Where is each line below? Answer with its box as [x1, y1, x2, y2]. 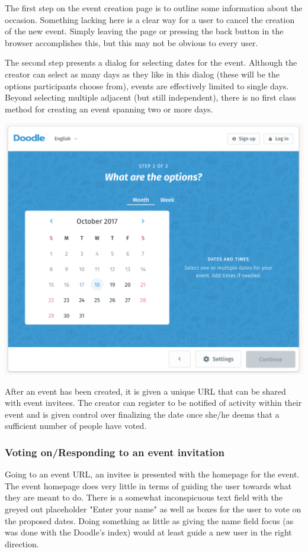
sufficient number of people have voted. [5, 419, 147, 432]
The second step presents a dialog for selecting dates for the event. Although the [5, 56, 297, 69]
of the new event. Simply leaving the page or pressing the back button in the [5, 25, 284, 37]
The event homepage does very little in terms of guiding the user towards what [5, 479, 292, 492]
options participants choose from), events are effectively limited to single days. [5, 79, 289, 92]
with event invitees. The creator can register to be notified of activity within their [5, 396, 302, 409]
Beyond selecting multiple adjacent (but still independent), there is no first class [5, 91, 296, 104]
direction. [5, 537, 39, 550]
